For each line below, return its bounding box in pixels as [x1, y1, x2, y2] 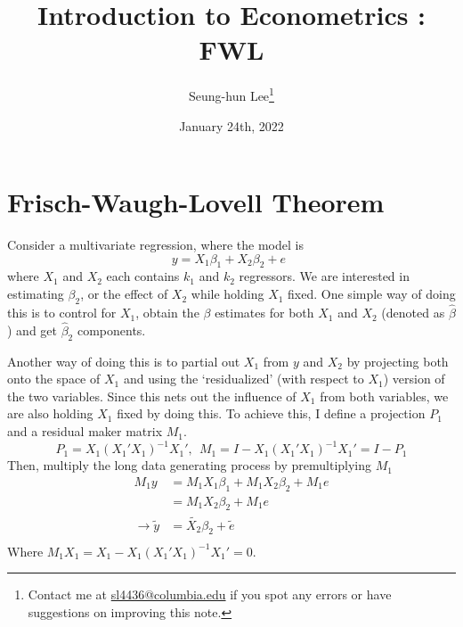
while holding [191, 285, 264, 303]
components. [77, 320, 146, 339]
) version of [383, 369, 445, 388]
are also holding [7, 404, 93, 423]
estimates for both [215, 303, 314, 322]
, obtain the [135, 303, 199, 322]
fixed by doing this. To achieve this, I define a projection [117, 404, 426, 423]
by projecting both [346, 351, 449, 370]
